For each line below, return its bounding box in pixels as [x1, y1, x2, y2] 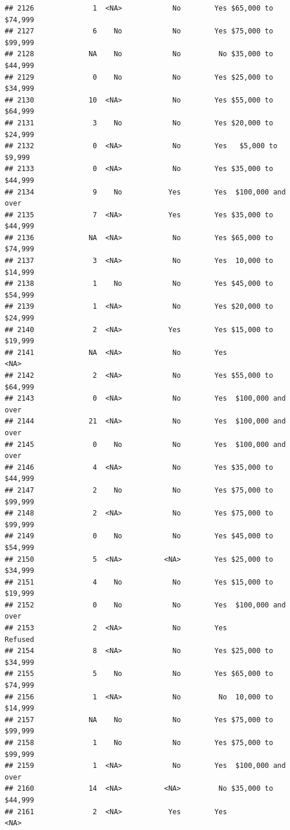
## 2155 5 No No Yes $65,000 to [5, 670, 274, 678]
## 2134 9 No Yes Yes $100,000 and [5, 187, 286, 196]
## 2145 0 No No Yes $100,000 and [5, 440, 286, 449]
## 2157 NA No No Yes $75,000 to [5, 715, 274, 724]
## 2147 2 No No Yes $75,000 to [5, 486, 274, 494]
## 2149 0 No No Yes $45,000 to [5, 532, 274, 541]
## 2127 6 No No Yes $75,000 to [5, 27, 274, 36]
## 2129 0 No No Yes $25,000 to [5, 73, 274, 81]
